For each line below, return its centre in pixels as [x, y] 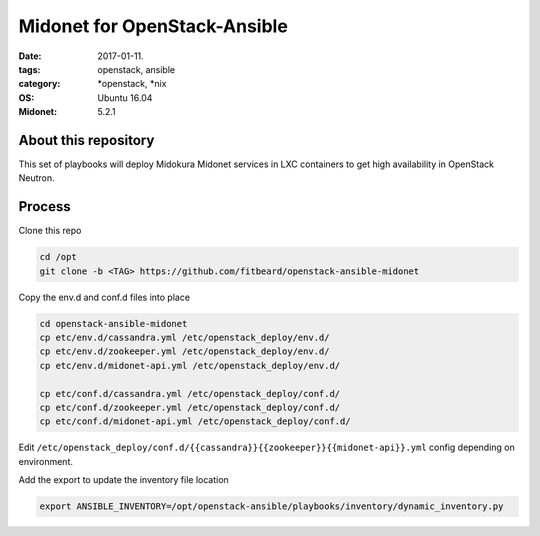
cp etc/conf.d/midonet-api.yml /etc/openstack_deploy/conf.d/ [195, 421]
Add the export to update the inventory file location [123, 480]
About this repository [86, 140]
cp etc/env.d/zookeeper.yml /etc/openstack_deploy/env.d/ [184, 351]
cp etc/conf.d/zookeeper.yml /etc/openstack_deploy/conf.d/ [190, 407]
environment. [46, 461]
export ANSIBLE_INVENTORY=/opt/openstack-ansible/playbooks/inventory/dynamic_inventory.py [271, 506]
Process [44, 206]
